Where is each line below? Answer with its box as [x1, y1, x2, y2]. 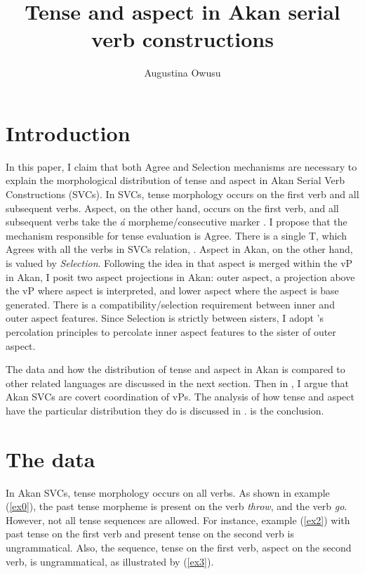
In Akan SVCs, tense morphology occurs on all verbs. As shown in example [6, 485, 330, 500]
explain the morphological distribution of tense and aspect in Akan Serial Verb [6, 173, 345, 188]
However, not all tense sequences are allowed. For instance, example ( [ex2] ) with [6, 512, 350, 527]
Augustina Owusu [144, 65, 221, 80]
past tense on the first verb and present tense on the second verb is [6, 526, 294, 541]
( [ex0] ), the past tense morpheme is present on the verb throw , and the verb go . [6, 499, 347, 514]
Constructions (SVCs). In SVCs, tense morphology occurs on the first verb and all [6, 187, 359, 202]
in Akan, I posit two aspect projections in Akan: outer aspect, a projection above [6, 269, 355, 284]
